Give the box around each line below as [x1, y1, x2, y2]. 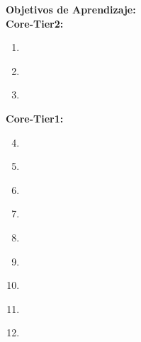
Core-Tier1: [6, 110, 64, 125]
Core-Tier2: [6, 16, 64, 30]
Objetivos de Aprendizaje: [6, 2, 136, 16]
